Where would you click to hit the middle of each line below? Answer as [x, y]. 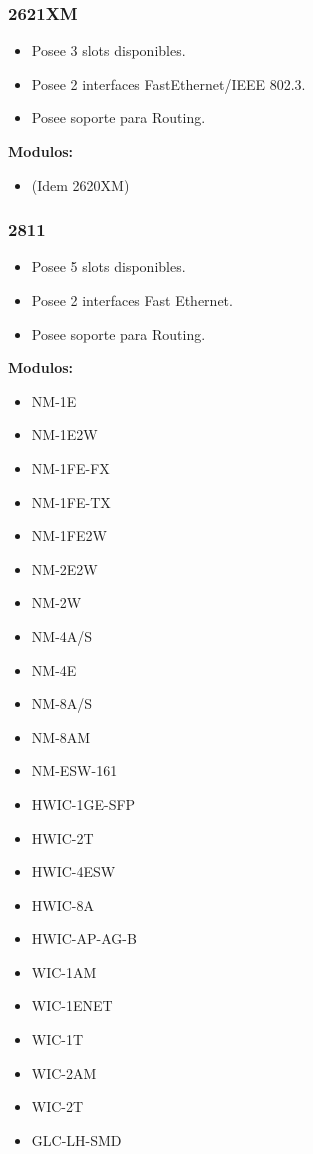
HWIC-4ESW [73, 871]
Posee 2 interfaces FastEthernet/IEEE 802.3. [168, 83]
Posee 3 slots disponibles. [108, 50]
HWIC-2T [62, 837]
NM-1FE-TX [71, 501]
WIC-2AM [64, 1072]
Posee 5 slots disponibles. [108, 266]
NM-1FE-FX [70, 467]
